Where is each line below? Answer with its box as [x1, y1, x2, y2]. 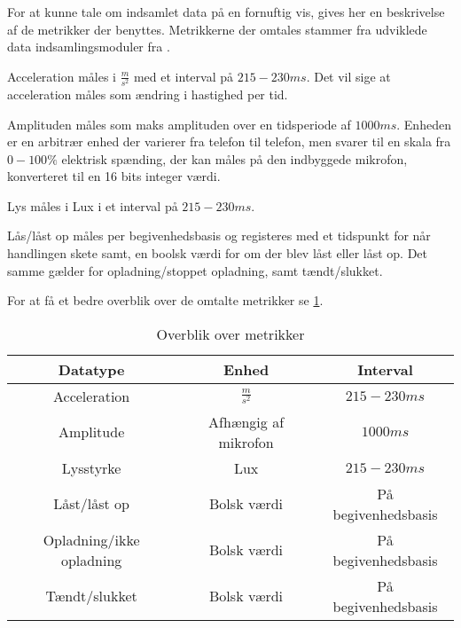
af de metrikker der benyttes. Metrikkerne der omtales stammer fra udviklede [7, 20, 427, 38]
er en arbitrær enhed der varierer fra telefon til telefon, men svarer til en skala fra [7, 132, 451, 151]
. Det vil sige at [306, 67, 391, 85]
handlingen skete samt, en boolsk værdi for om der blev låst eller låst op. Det [7, 244, 427, 263]
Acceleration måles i [7, 67, 116, 85]
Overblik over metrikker [156, 323, 305, 344]
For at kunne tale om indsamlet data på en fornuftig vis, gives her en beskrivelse [7, 3, 445, 20]
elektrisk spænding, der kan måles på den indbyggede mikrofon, [61, 149, 408, 168]
